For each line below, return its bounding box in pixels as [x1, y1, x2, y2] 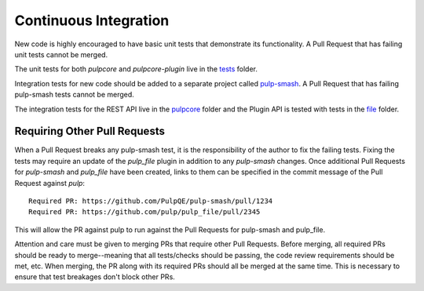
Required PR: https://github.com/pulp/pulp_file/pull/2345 [28, 208, 261, 216]
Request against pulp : [14, 178, 86, 187]
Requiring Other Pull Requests [14, 125, 165, 138]
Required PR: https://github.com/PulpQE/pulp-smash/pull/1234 [28, 196, 273, 206]
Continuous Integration [14, 12, 170, 29]
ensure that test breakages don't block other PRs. [14, 272, 176, 282]
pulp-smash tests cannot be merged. [14, 90, 135, 100]
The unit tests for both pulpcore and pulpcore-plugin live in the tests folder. [14, 64, 258, 74]
